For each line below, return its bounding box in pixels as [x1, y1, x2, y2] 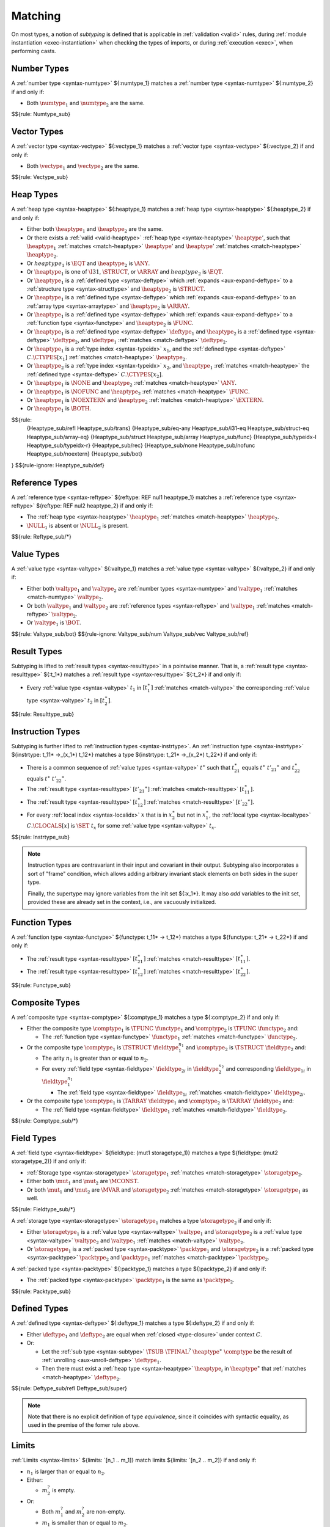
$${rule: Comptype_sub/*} [11, 1117, 79, 1124]
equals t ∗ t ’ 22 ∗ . [26, 774, 67, 784]
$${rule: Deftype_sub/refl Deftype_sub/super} [11, 1385, 128, 1392]
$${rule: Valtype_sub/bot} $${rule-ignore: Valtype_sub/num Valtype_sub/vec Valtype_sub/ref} [11, 630, 249, 638]
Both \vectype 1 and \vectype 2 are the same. [26, 162, 139, 171]
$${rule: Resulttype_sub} [11, 710, 75, 718]
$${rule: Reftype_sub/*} [11, 533, 71, 541]
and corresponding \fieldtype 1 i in [226, 1065, 312, 1074]
